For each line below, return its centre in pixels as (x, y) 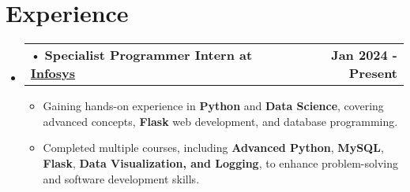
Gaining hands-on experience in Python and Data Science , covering (213, 106)
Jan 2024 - (364, 55)
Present (373, 73)
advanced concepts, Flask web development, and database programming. (220, 121)
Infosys (53, 73)
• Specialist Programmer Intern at (141, 55)
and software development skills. (121, 178)
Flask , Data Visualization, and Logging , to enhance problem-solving (220, 162)
